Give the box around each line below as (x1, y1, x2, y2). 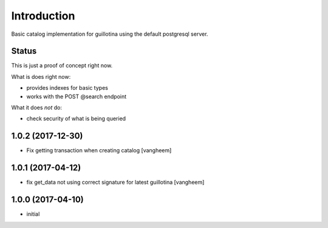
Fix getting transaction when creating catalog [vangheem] (26, 147, 172, 154)
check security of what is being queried (26, 115, 126, 122)
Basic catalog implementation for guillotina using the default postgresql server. (11, 30, 208, 38)
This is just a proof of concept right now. (11, 62, 113, 69)
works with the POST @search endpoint (26, 93, 127, 100)
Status (11, 46, 37, 56)
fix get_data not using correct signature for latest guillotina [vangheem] (26, 179, 205, 186)
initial (26, 210, 40, 218)
